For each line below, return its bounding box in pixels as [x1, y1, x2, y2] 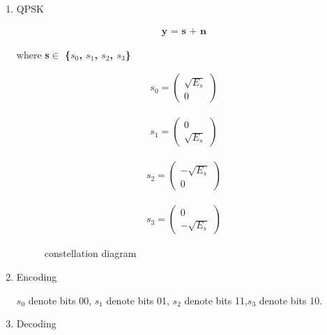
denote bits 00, [28, 293, 92, 307]
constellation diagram [44, 246, 137, 260]
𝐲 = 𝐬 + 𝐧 [161, 26, 206, 36]
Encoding [16, 269, 57, 283]
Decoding [16, 316, 56, 331]
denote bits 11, [184, 293, 248, 307]
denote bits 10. [259, 293, 323, 307]
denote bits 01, [106, 293, 169, 307]
